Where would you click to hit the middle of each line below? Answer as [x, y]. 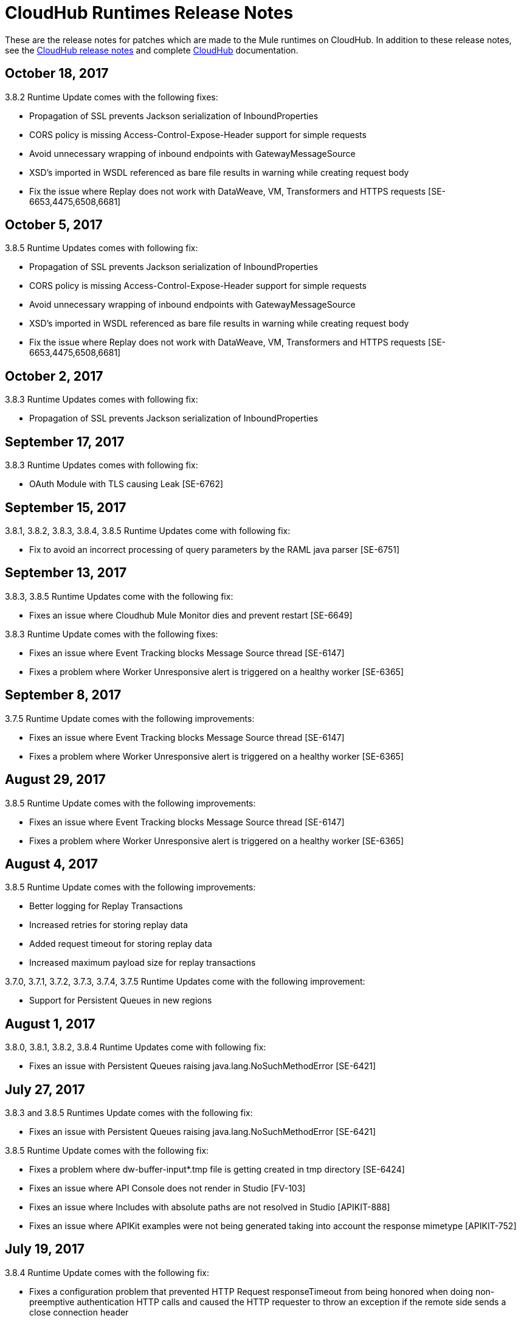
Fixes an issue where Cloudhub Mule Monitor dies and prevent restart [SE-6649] [191, 615]
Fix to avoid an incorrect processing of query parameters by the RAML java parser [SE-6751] [215, 549]
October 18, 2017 [57, 74]
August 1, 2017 [50, 1024]
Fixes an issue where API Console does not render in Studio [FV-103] [167, 1188]
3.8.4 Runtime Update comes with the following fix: [107, 1272]
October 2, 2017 [54, 376]
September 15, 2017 [66, 507]
